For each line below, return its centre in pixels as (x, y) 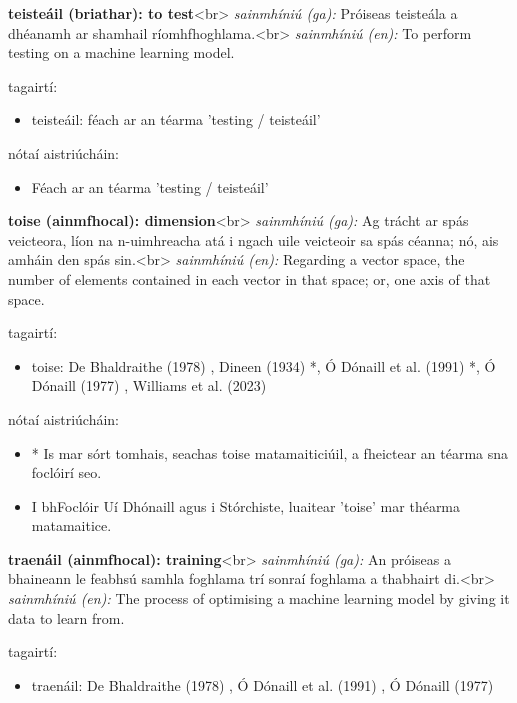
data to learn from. (66, 617)
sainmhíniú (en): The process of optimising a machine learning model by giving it (259, 598)
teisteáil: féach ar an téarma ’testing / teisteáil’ (176, 119)
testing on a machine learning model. (121, 52)
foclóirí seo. (66, 472)
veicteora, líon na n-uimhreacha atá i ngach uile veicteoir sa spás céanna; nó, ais (253, 239)
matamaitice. (71, 525)
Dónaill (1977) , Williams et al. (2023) (149, 385)
